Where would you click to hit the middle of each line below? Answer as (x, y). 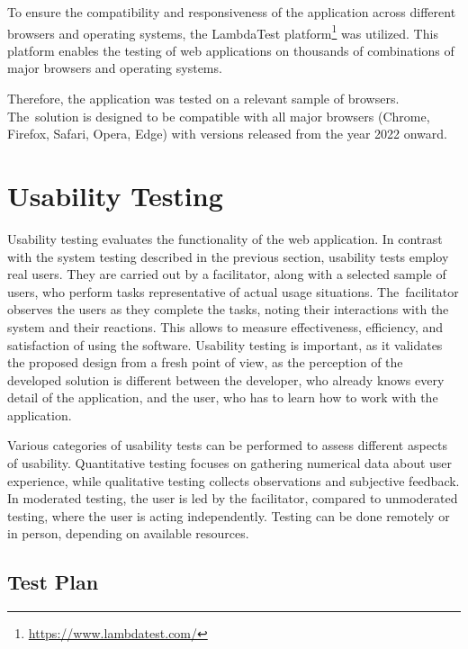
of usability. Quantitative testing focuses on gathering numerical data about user (230, 463)
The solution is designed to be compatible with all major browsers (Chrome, (219, 116)
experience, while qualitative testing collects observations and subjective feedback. (234, 480)
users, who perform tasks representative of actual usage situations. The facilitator (233, 291)
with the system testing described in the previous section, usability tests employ (228, 256)
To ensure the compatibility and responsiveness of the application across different (232, 12)
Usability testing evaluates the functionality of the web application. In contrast (225, 238)
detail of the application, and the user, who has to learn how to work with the (223, 397)
